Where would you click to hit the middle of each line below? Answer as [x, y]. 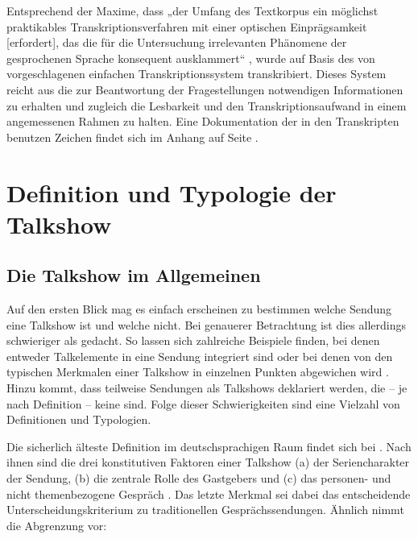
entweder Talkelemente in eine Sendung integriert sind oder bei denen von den [200, 356]
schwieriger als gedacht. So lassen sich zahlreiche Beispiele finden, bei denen [193, 340]
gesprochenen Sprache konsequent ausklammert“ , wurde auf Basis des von [191, 58]
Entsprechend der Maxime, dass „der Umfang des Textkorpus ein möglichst [192, 10]
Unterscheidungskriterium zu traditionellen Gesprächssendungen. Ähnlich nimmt [205, 510]
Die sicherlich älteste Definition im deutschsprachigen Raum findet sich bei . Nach [209, 446]
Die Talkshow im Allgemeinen [134, 275]
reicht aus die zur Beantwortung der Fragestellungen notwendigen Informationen [205, 89]
